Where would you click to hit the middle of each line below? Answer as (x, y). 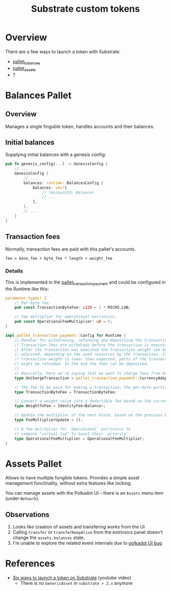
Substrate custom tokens (85, 9)
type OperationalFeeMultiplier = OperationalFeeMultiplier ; (79, 439)
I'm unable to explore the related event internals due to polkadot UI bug (87, 543)
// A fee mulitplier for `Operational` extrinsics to (73, 429)
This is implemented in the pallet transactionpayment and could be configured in (85, 283)
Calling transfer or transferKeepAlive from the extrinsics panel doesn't (88, 532)
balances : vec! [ (50, 187)
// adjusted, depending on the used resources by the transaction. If (91, 355)
